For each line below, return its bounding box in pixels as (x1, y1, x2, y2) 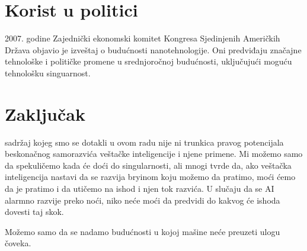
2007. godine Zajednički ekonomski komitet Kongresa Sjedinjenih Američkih (5, 32, 280, 44)
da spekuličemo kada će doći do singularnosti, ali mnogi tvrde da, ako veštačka (5, 159, 292, 171)
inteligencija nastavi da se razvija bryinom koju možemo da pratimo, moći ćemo (5, 170, 296, 183)
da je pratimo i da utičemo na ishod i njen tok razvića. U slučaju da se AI (5, 182, 274, 194)
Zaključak (5, 101, 85, 125)
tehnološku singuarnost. (5, 66, 91, 79)
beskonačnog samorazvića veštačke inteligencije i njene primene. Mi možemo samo (5, 147, 303, 160)
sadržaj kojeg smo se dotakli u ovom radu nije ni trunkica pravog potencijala (5, 136, 284, 148)
